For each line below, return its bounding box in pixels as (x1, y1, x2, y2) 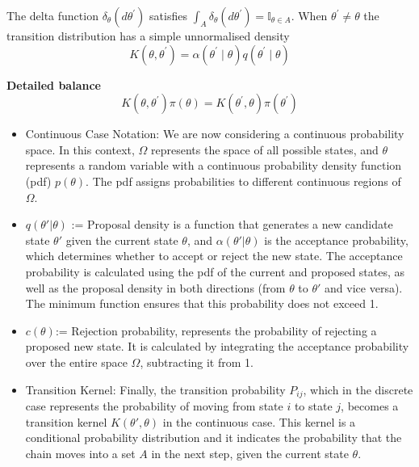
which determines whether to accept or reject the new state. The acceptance (25, 247, 403, 264)
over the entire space (25, 353, 128, 370)
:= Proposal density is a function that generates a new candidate (71, 216, 393, 233)
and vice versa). (325, 279, 403, 296)
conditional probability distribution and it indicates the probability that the (25, 429, 402, 446)
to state (294, 397, 333, 414)
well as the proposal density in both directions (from (25, 279, 286, 296)
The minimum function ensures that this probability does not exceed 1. (25, 295, 379, 312)
